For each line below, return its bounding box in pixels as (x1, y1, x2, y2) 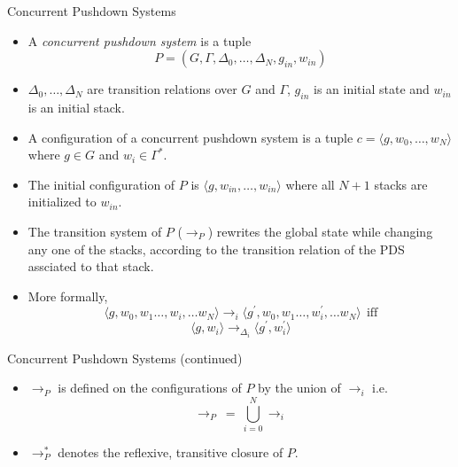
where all (285, 175, 335, 193)
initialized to (27, 192, 97, 211)
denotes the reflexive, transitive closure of (58, 442, 283, 461)
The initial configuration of (27, 175, 175, 193)
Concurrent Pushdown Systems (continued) (7, 348, 243, 367)
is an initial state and (314, 80, 430, 98)
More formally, (27, 286, 108, 305)
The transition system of (27, 222, 162, 240)
